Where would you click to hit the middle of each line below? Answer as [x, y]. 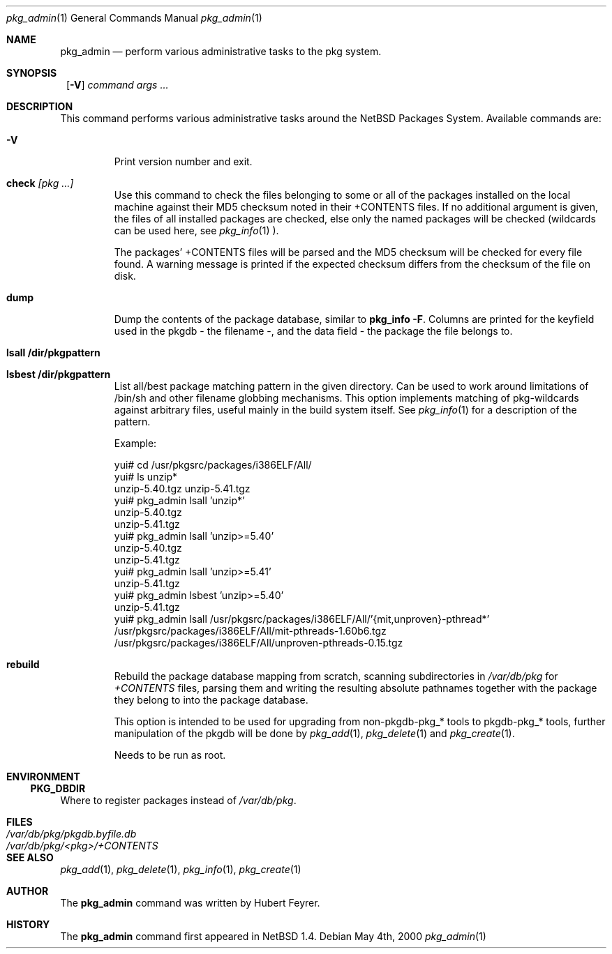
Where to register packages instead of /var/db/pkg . [178, 800]
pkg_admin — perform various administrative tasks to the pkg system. [221, 51]
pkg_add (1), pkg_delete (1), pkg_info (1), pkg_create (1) [181, 869]
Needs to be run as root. [170, 755]
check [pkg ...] [40, 183]
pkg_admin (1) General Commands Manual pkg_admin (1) [134, 18]
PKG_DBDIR [58, 788]
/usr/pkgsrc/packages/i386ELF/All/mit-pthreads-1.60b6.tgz [250, 631]
